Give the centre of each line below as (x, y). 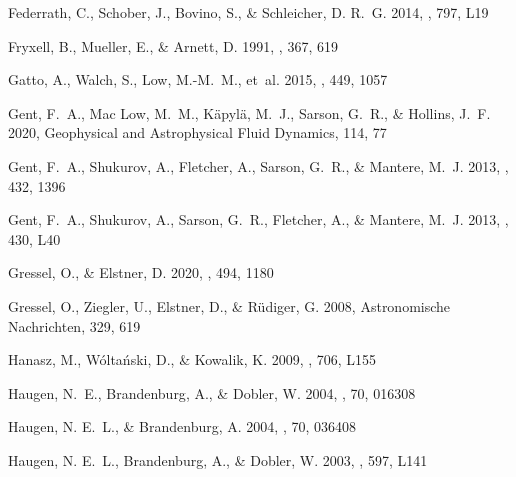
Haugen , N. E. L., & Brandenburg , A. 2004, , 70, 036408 (182, 426)
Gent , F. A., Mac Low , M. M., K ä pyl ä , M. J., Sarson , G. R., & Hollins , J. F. (249, 112)
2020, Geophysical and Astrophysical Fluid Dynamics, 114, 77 (197, 132)
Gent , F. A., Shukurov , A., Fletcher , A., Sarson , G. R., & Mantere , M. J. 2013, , (258, 165)
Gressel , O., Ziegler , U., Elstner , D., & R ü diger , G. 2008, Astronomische (229, 305)
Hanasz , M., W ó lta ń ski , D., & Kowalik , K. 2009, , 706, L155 (192, 359)
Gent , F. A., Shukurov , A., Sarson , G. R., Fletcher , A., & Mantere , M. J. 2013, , (258, 219)
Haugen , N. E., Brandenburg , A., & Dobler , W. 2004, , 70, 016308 (212, 392)
